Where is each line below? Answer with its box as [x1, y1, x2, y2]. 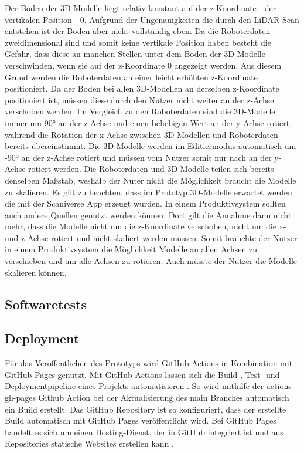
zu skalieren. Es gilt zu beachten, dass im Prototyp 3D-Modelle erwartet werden [5, 185, 292, 198]
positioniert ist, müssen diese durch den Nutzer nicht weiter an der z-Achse [5, 93, 274, 106]
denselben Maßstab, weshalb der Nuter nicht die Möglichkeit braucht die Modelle [5, 174, 296, 186]
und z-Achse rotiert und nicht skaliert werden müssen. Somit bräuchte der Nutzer [5, 231, 298, 244]
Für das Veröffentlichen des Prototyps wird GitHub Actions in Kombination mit [5, 357, 293, 369]
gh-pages [5, 391, 36, 404]
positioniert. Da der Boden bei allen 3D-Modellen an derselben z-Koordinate [5, 82, 279, 94]
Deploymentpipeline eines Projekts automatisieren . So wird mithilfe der [5, 380, 264, 392]
